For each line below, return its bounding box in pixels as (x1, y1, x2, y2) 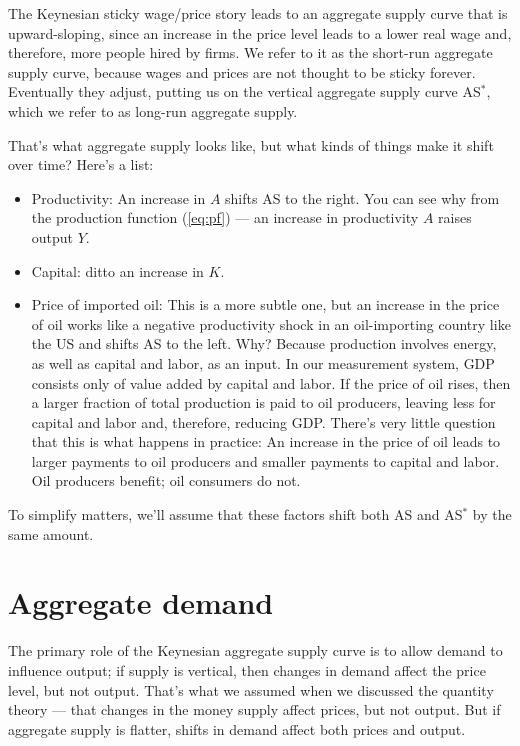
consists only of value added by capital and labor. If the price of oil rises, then (31, 372, 511, 393)
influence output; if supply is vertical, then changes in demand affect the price (8, 659, 486, 680)
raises (438, 207, 472, 228)
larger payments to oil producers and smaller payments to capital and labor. (31, 450, 500, 471)
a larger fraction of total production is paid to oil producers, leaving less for (31, 392, 496, 413)
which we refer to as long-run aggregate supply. (8, 100, 298, 121)
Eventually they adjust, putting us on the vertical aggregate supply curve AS (8, 81, 481, 102)
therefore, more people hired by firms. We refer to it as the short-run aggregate (8, 42, 493, 63)
